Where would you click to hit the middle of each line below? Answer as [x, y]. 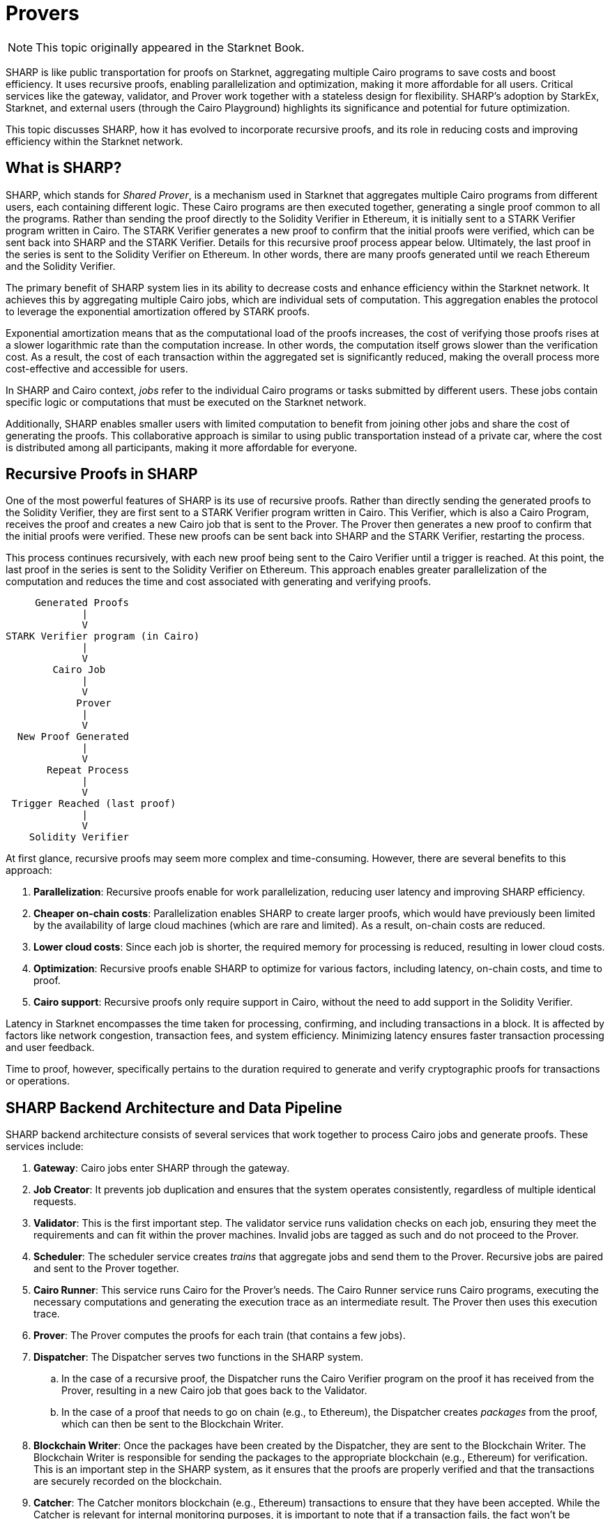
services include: [45, 1147]
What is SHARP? [64, 168]
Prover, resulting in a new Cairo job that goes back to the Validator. [214, 1391]
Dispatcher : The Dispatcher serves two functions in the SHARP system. [198, 1357]
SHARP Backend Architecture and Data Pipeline [174, 1108]
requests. [55, 1202]
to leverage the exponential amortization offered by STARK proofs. [158, 311]
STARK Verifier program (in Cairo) [103, 636]
